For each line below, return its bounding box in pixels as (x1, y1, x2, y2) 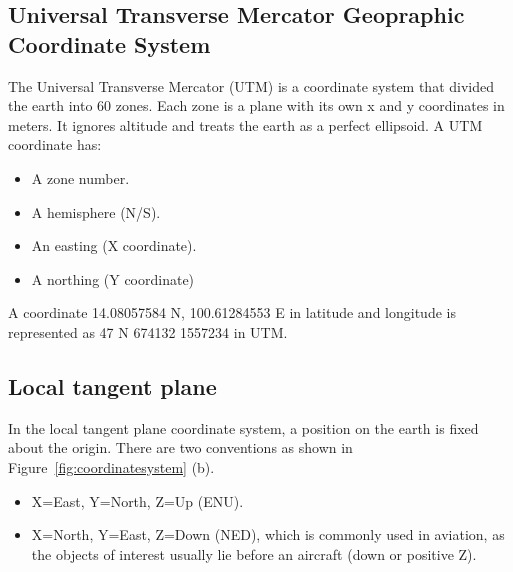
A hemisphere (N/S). (31, 201, 161, 222)
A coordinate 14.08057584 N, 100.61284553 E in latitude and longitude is (8, 302, 456, 323)
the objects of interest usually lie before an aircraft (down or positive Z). (31, 543, 477, 564)
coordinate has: (8, 134, 102, 155)
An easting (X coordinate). (31, 235, 197, 256)
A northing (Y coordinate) (31, 268, 195, 289)
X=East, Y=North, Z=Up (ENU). (31, 490, 244, 511)
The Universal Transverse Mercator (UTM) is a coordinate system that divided (8, 75, 495, 96)
